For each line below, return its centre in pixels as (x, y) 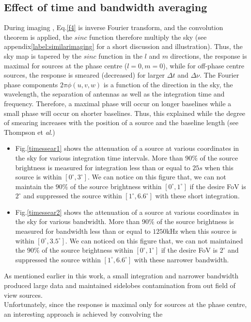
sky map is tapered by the (43, 56)
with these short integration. (197, 196)
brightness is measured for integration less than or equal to (103, 167)
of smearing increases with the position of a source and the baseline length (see (121, 122)
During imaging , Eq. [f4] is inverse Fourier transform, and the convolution (114, 27)
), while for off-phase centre (204, 65)
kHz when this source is (202, 231)
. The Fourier (220, 75)
